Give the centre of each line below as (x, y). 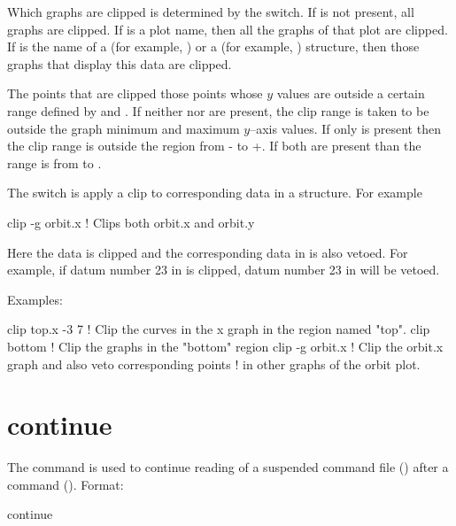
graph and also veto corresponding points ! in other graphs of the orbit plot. (214, 364)
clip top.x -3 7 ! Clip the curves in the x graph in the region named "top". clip (219, 329)
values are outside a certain (351, 93)
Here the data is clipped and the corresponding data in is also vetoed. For (208, 252)
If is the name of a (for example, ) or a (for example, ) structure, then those (213, 46)
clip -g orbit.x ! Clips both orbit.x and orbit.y (131, 222)
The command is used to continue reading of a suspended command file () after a (228, 467)
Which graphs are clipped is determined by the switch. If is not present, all (211, 12)
